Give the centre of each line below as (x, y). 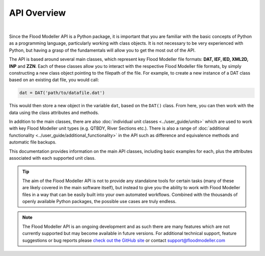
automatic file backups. (33, 142)
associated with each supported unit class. (52, 158)
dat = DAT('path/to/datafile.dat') (62, 93)
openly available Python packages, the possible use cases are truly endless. (99, 201)
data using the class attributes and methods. (54, 113)
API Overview (38, 13)
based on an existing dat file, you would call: (54, 80)
